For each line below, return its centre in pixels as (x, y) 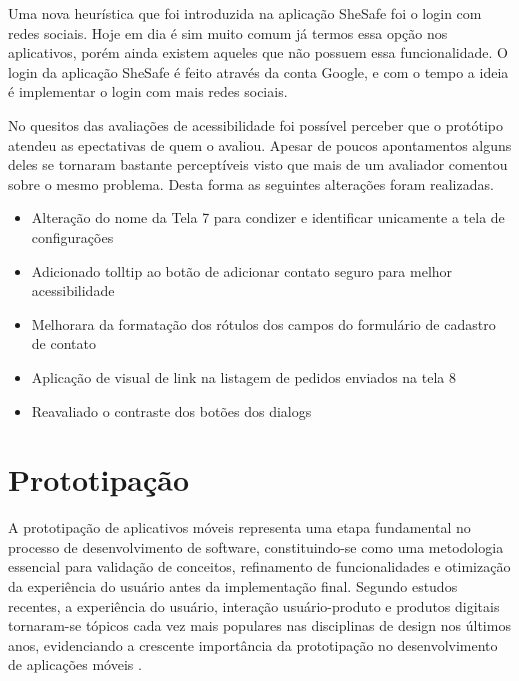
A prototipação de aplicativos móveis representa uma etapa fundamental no (239, 527)
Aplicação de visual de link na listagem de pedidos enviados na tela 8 (243, 376)
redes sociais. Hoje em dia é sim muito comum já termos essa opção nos (228, 32)
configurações (72, 236)
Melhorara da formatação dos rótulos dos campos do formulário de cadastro (263, 323)
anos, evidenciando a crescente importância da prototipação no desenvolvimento (253, 644)
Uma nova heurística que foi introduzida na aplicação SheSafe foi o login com (245, 13)
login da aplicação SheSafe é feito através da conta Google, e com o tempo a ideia (258, 71)
